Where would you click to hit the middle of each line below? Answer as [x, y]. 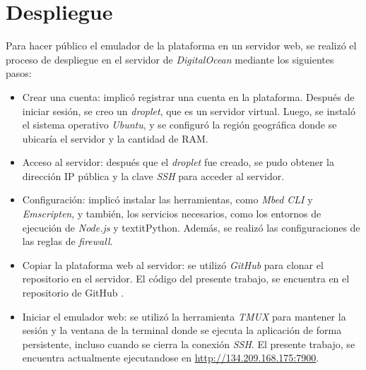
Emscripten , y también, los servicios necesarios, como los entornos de [172, 214]
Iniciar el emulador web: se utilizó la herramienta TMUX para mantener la [184, 316]
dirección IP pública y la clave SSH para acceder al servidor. [153, 175]
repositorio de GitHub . [73, 293]
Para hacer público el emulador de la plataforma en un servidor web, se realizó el [181, 46]
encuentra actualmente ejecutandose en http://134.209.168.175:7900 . [171, 358]
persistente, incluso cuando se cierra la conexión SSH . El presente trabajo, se [189, 344]
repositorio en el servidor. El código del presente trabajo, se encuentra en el [186, 279]
